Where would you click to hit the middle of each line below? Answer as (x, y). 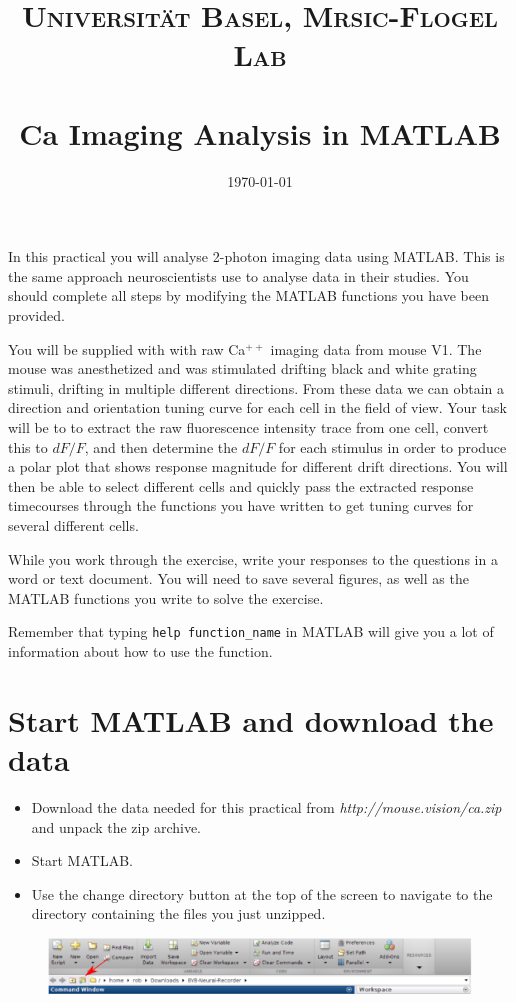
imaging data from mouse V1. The (376, 348)
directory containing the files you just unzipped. (178, 913)
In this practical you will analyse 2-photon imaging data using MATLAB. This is (256, 256)
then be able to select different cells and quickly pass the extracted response (241, 485)
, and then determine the (161, 446)
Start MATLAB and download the (251, 719)
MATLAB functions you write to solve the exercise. (166, 597)
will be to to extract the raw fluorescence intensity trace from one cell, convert (248, 427)
